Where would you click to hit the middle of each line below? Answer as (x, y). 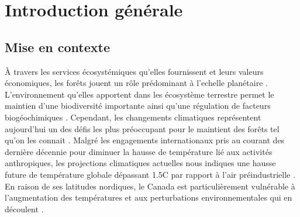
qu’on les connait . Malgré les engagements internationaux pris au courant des (145, 140)
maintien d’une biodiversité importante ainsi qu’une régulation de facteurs (138, 106)
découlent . (24, 209)
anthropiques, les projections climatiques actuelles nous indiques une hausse (140, 163)
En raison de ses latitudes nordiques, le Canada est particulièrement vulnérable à (150, 186)
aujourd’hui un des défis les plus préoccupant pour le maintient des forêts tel (142, 128)
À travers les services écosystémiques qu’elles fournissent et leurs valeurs (134, 71)
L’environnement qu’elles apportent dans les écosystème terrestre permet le (139, 94)
